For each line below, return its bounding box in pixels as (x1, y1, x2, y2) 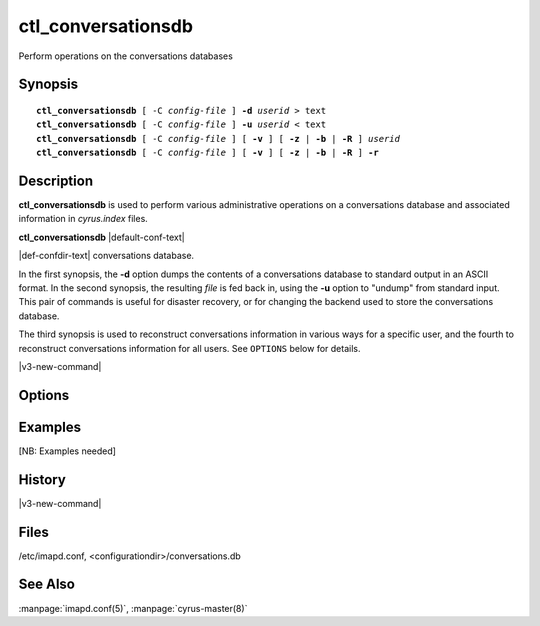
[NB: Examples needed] (18, 445, 117, 457)
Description (18, 172, 94, 189)
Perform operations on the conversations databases (18, 50, 234, 62)
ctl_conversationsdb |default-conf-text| (18, 231, 185, 243)
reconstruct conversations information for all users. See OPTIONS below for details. (18, 342, 361, 354)
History (18, 471, 67, 488)
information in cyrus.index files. (18, 213, 149, 225)
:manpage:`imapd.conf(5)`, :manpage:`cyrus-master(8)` (18, 602, 248, 614)
